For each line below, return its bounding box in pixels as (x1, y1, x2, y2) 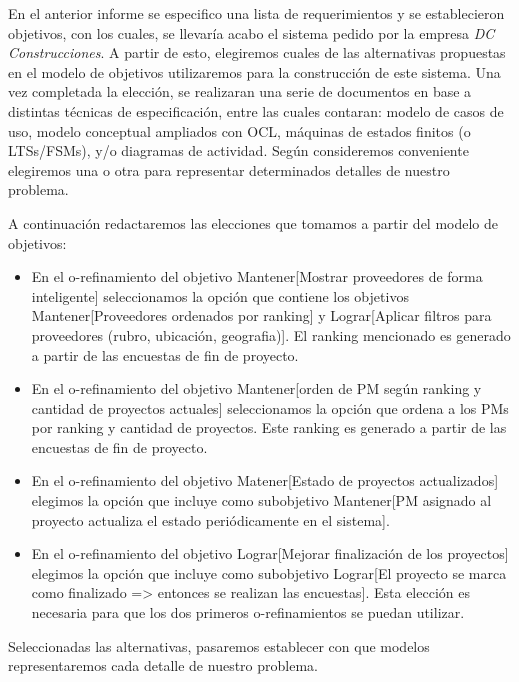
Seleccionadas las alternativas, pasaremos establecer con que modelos (8, 635, 430, 656)
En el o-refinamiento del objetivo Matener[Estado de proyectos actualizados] (31, 470, 499, 491)
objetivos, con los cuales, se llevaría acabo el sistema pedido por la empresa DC (8, 22, 495, 43)
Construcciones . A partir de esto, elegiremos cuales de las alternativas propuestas (8, 42, 506, 63)
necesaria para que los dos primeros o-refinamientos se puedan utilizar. (31, 602, 465, 623)
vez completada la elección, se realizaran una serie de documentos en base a (8, 81, 472, 102)
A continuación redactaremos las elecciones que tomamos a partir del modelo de (8, 212, 499, 233)
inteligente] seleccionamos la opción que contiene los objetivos (31, 285, 409, 306)
